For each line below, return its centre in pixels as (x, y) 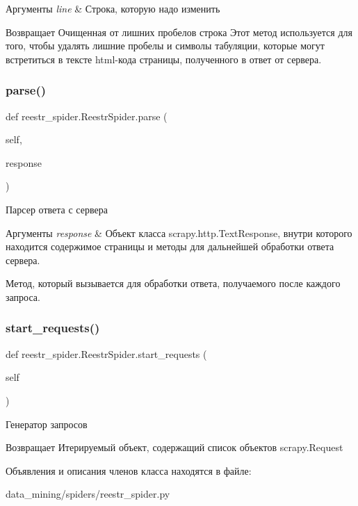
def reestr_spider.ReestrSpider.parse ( (87, 116)
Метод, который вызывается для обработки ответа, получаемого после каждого (173, 283)
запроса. (23, 296)
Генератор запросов (47, 424)
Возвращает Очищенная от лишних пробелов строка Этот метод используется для (179, 32)
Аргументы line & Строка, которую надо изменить (113, 8)
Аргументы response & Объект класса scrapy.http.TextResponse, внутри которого (179, 232)
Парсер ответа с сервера (57, 209)
